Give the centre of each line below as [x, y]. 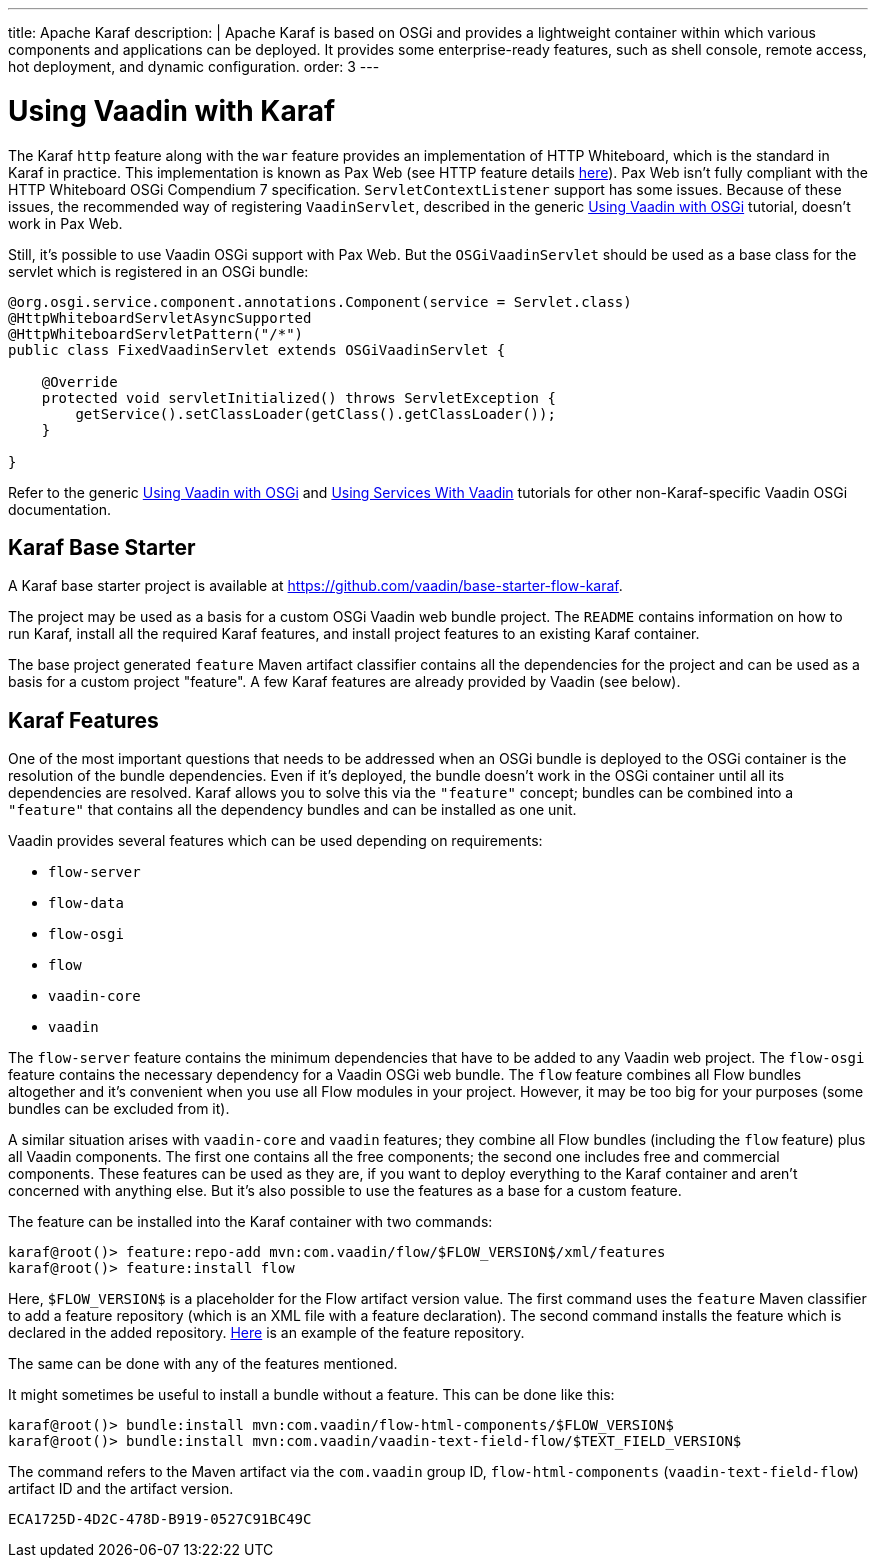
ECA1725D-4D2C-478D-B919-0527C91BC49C [160, 1519]
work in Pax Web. [65, 223]
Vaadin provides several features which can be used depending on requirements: [275, 841]
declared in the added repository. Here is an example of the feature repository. [266, 1333]
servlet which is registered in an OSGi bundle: [158, 271]
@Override [79, 381]
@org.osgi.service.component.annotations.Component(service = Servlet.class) [320, 301]
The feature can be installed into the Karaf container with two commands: [250, 1222]
